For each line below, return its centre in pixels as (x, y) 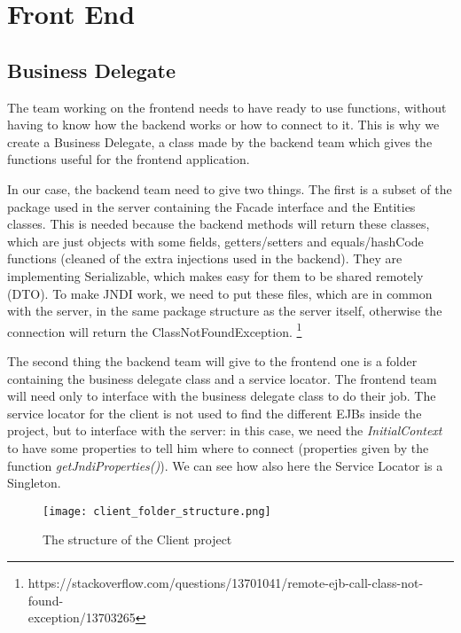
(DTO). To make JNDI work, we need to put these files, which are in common (220, 293)
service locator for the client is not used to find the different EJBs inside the (215, 413)
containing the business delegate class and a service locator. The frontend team (222, 378)
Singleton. (34, 483)
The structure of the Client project (137, 539)
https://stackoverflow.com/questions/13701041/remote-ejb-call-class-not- (226, 582)
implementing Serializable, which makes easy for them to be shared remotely (215, 275)
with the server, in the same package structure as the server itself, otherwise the (225, 311)
